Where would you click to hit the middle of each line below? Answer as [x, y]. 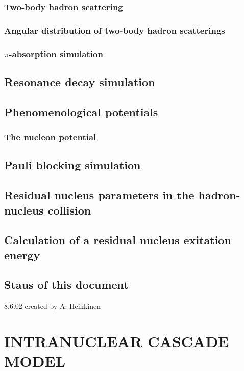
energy [22, 255]
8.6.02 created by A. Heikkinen [53, 306]
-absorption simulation [56, 53]
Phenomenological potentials [81, 111]
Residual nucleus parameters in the [99, 195]
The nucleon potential [50, 137]
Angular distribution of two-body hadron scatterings [115, 30]
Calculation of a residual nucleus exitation [118, 240]
